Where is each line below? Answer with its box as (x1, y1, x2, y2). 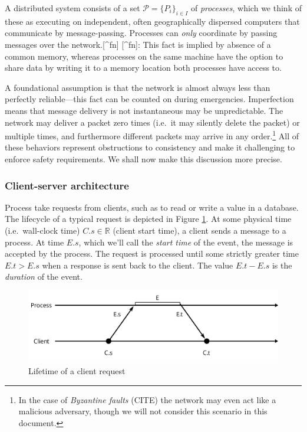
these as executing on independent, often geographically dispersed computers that (5, 15, 300, 27)
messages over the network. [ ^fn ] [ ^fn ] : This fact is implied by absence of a (5, 38, 271, 50)
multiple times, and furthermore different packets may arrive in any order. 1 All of (5, 128, 299, 142)
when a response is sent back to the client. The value (42, 258, 233, 271)
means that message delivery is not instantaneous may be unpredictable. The (5, 104, 283, 116)
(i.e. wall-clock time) (5, 224, 80, 236)
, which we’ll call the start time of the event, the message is (78, 235, 293, 248)
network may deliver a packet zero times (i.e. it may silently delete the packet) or (5, 116, 300, 128)
